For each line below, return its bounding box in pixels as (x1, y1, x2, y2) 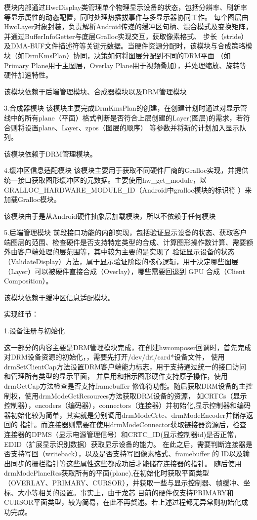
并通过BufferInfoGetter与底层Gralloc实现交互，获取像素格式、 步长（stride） (4, 31, 248, 41)
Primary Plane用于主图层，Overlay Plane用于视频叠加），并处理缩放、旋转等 (4, 60, 247, 70)
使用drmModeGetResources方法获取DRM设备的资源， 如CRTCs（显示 (24, 390, 247, 400)
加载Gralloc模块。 (4, 194, 61, 204)
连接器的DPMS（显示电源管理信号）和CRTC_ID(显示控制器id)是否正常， (4, 429, 241, 439)
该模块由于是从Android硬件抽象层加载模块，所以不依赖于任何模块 (4, 210, 216, 221)
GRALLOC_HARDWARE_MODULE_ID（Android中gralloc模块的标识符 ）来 (4, 184, 252, 195)
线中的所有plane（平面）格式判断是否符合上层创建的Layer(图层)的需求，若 (4, 112, 243, 122)
